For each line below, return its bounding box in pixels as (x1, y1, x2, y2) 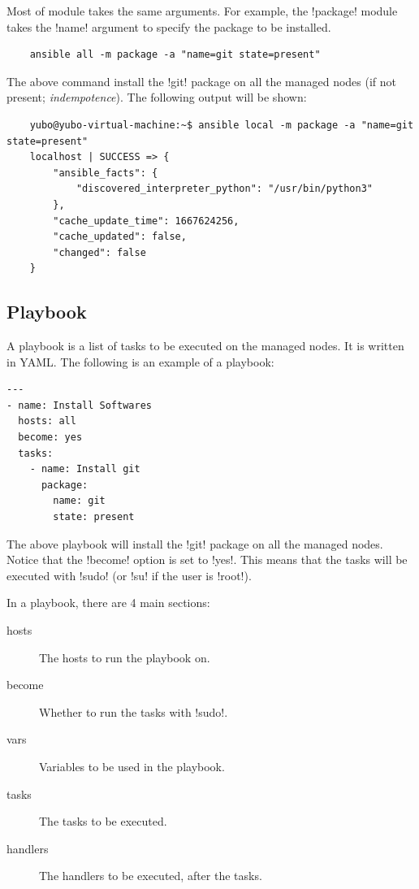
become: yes (18, 431, 83, 444)
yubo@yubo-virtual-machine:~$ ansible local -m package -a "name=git (29, 119, 414, 131)
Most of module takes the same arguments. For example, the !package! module (6, 2, 398, 19)
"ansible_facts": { (53, 167, 158, 179)
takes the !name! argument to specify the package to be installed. (6, 18, 331, 35)
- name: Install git (29, 463, 140, 475)
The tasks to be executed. (39, 813, 167, 830)
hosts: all (18, 415, 76, 427)
